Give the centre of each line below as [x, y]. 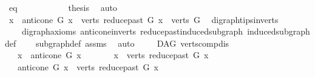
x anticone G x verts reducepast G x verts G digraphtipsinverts [144, 19]
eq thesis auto [63, 7]
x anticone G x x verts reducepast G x [113, 55]
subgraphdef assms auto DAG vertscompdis [132, 43]
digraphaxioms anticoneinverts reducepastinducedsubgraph [132, 31]
